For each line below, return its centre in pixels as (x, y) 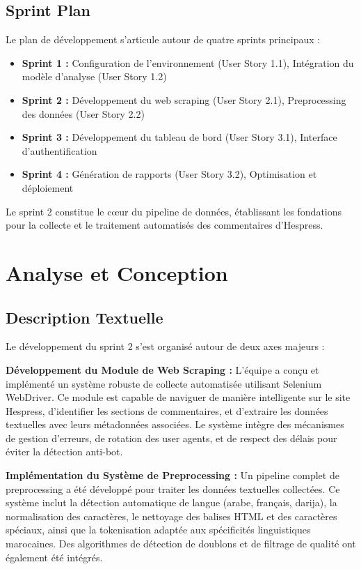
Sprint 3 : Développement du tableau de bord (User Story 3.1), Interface (179, 137)
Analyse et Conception (117, 272)
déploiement (48, 187)
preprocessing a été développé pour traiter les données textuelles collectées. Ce (173, 488)
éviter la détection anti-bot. (64, 452)
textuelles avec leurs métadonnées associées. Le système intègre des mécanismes (175, 424)
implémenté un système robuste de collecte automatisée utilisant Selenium (164, 383)
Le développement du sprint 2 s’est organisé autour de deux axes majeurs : (165, 346)
